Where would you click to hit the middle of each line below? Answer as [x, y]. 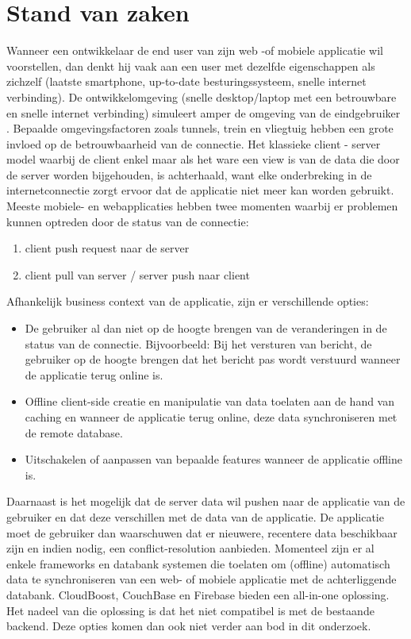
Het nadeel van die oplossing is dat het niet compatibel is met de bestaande [190, 610]
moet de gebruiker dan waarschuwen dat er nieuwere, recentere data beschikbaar [202, 532]
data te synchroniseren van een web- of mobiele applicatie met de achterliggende [202, 579]
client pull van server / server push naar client [137, 274]
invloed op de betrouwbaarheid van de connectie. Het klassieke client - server [194, 143]
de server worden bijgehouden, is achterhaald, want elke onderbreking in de [189, 174]
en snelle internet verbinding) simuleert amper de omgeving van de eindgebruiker [204, 112]
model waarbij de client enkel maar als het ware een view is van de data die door [203, 159]
